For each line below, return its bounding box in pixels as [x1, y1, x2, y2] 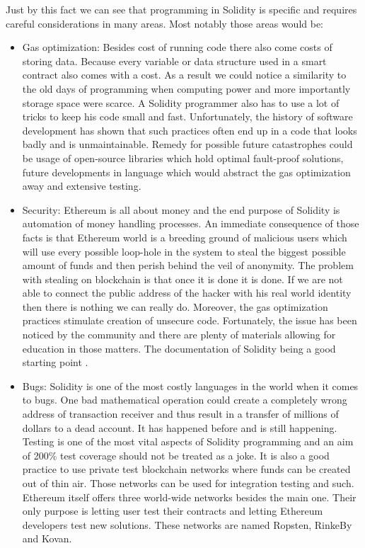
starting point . [22, 355, 88, 370]
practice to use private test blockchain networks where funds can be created [22, 462, 351, 476]
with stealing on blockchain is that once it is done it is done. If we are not [22, 271, 343, 286]
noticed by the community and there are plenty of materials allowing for [22, 327, 336, 342]
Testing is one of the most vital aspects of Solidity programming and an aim [22, 434, 354, 449]
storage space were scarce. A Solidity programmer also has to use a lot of [22, 95, 340, 110]
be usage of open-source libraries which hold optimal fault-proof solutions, [22, 150, 344, 165]
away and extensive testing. [22, 178, 141, 193]
